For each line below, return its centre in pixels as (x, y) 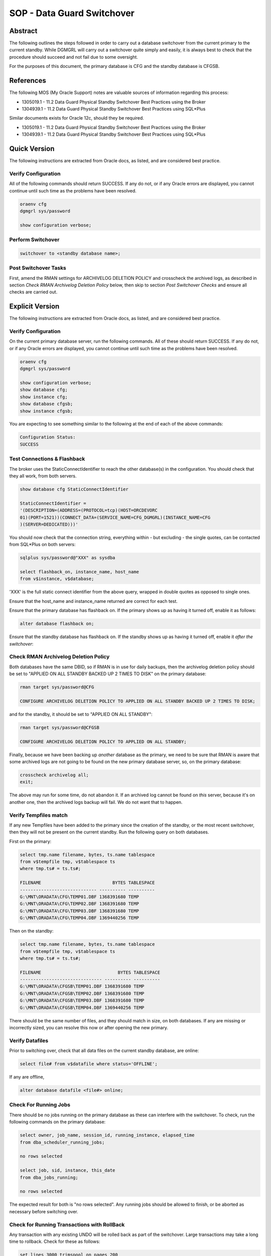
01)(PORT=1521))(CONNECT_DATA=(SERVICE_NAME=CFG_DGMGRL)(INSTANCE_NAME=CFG (115, 517)
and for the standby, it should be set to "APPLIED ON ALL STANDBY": (81, 714)
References (28, 81)
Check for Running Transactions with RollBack (67, 1224)
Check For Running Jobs (40, 1105)
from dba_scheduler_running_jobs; (62, 1142)
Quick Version (32, 148)
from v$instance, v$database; (57, 579)
